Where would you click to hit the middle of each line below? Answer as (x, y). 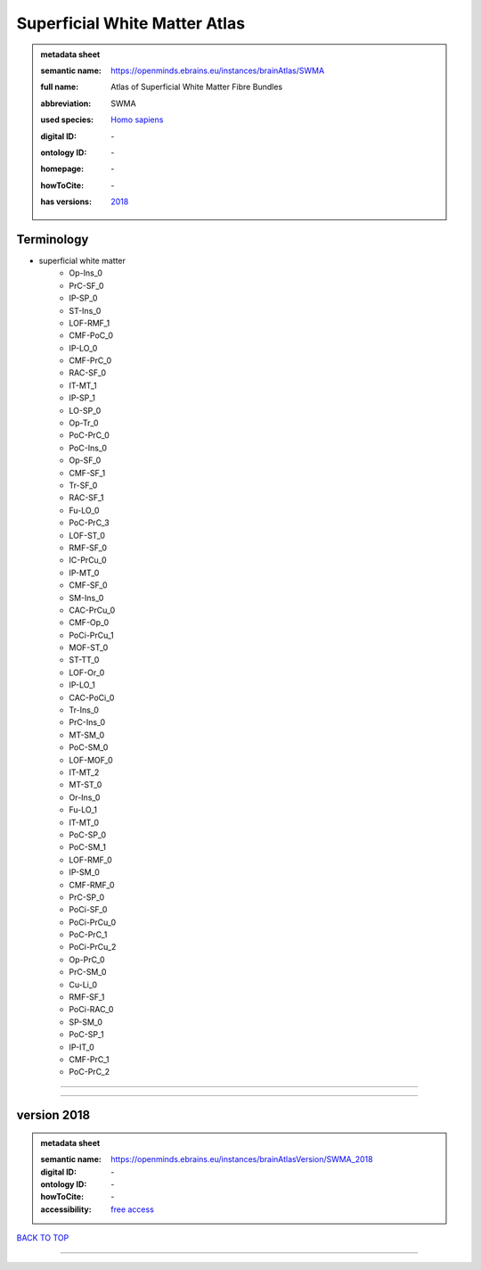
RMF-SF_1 (87, 997)
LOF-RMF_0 (90, 860)
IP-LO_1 (82, 685)
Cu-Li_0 (83, 985)
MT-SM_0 (87, 735)
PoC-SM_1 (88, 847)
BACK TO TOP (43, 1238)
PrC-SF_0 (86, 285)
